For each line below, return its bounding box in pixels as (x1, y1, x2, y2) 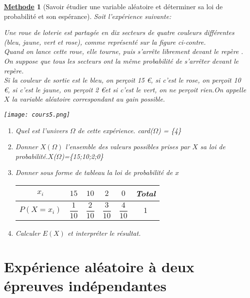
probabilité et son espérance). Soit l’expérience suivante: (4, 11, 171, 21)
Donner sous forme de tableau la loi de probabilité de (15, 167, 173, 177)
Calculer (15, 228, 40, 238)
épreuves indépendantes (4, 275, 167, 295)
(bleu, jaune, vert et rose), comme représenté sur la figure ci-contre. (4, 36, 206, 47)
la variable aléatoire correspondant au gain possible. (12, 94, 165, 104)
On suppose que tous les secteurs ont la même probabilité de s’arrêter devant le (4, 55, 239, 66)
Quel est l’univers (15, 125, 68, 135)
